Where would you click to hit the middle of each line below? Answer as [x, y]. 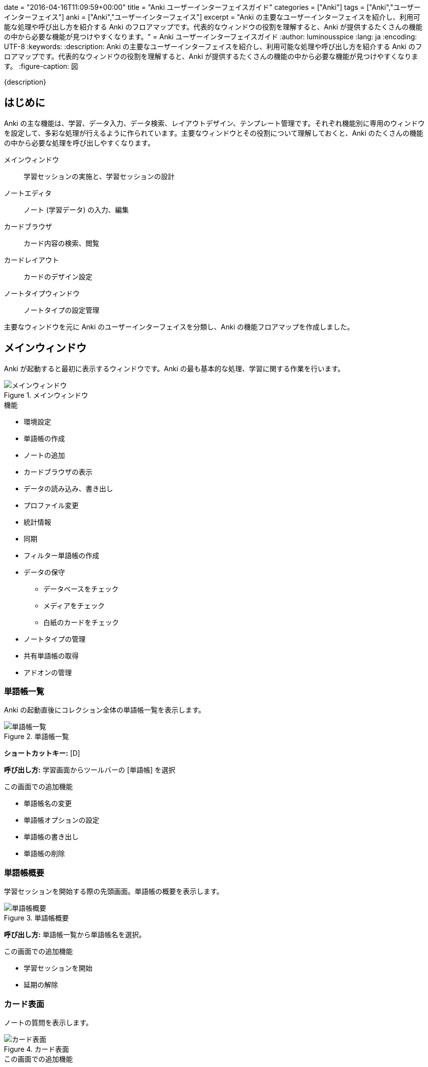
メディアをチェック [74, 605]
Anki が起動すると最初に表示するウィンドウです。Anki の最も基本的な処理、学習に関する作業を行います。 [174, 368]
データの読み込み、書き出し [68, 488]
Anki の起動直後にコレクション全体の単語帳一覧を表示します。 [105, 710]
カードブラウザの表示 [58, 472]
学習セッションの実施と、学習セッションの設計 [99, 176]
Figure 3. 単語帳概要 [36, 918]
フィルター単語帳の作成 [61, 555]
